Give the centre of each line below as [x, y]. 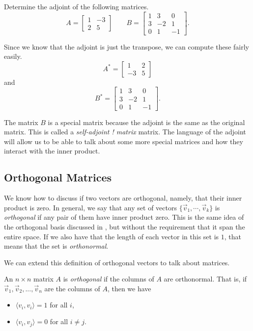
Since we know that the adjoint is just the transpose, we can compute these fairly [126, 46]
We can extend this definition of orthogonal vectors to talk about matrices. [117, 262]
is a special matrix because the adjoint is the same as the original [146, 122]
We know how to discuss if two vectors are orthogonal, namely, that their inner [123, 198]
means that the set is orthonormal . [56, 246]
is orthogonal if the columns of [109, 279]
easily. [13, 56]
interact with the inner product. [52, 151]
